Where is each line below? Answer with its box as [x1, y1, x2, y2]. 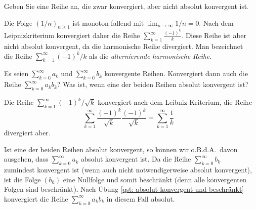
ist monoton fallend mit [72, 17, 144, 28]
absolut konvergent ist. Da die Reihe [81, 154, 191, 164]
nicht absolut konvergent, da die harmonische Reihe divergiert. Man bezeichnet [4, 41, 243, 51]
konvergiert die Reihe [4, 193, 68, 204]
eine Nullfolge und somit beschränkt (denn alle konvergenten [63, 174, 247, 184]
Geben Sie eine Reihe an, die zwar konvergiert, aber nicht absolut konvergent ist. [4, 1, 249, 11]
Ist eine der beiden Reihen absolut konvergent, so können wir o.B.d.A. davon [4, 144, 238, 154]
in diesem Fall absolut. [106, 193, 175, 204]
